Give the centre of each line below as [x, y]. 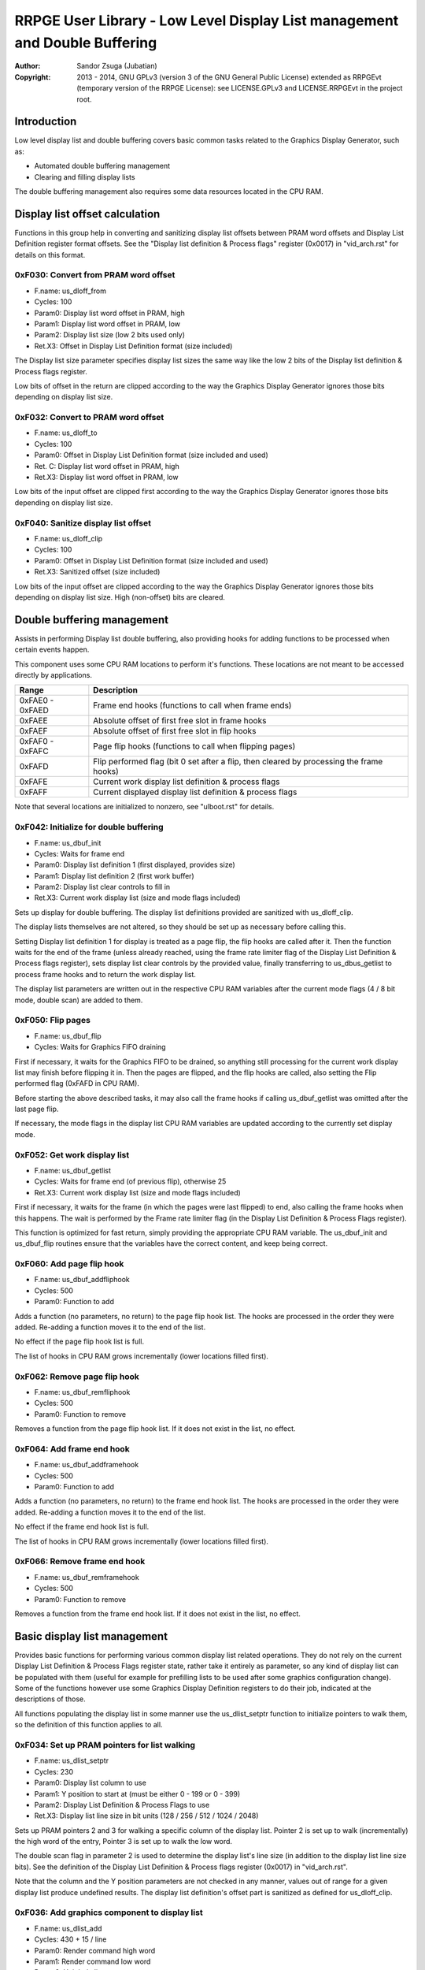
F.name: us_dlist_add [68, 1928]
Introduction [46, 122]
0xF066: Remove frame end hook [80, 1562]
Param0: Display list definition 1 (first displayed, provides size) [135, 865]
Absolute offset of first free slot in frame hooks [180, 721]
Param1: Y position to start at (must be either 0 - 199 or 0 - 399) [137, 1793]
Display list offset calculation [87, 214]
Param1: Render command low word [92, 1961]
